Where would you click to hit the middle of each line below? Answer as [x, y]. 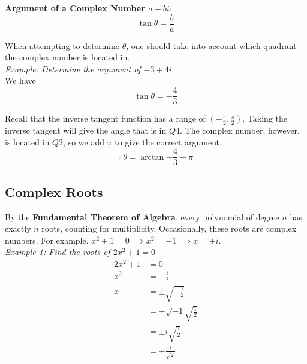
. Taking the [265, 118]
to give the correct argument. [168, 142]
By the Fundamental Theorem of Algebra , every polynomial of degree [142, 216]
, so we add [84, 142]
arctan [152, 157]
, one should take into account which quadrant [211, 45]
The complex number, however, [242, 130]
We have [20, 81]
